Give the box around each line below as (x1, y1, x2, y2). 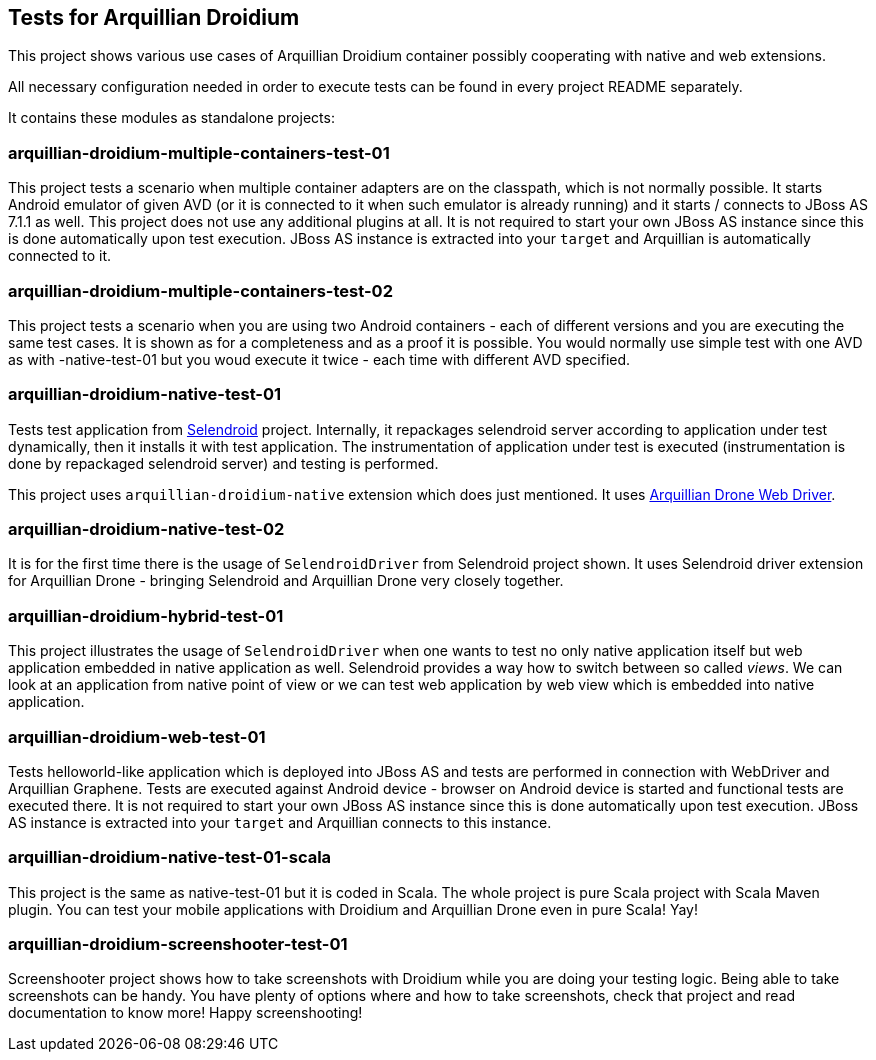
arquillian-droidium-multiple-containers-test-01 (8, 142, 390, 163)
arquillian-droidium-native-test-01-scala (8, 847, 332, 868)
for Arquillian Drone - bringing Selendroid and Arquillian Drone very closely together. (8, 572, 564, 590)
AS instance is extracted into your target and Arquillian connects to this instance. (8, 813, 552, 831)
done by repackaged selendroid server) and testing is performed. (8, 454, 439, 472)
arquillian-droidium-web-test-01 (8, 726, 266, 747)
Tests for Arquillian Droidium (8, 5, 300, 30)
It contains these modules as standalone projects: (8, 109, 335, 127)
